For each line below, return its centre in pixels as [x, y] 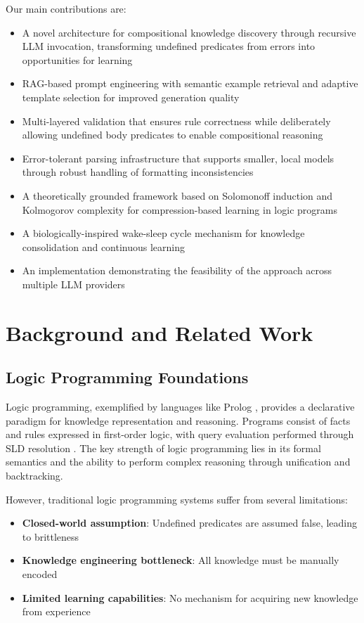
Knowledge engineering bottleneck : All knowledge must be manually [181, 560]
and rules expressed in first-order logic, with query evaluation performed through [180, 434]
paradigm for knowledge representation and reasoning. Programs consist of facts [178, 420]
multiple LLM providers [73, 284]
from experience [56, 611]
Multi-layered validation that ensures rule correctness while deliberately [176, 121]
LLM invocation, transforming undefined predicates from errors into [169, 46]
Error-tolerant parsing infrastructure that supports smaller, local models [178, 158]
